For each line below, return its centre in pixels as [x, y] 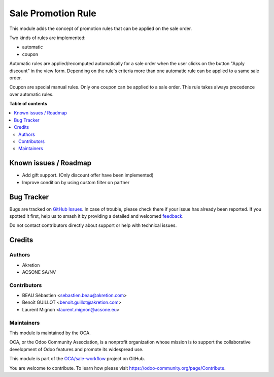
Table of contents [28, 104]
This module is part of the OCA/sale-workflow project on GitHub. [77, 359]
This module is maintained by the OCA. [50, 333]
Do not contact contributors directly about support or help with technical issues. [93, 225]
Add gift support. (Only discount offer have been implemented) [88, 175]
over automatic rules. [31, 94]
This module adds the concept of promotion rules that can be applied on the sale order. [101, 28]
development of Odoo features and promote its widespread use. [76, 349]
